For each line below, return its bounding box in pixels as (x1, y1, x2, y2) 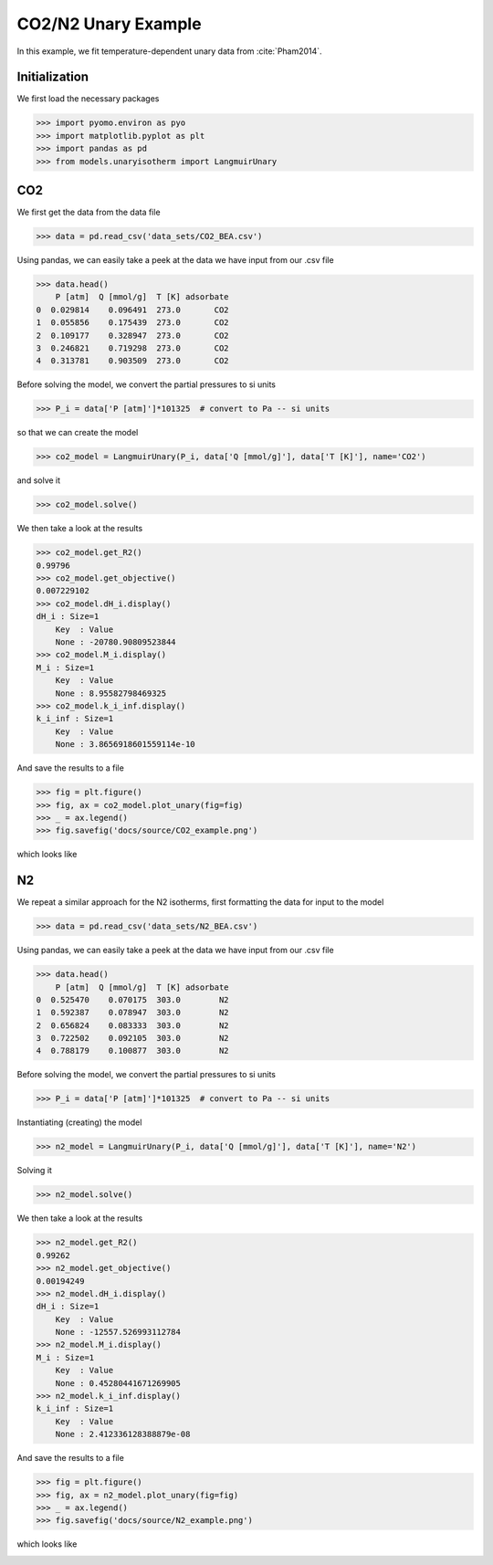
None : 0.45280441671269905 (55, 1378, 182, 1388)
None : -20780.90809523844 (55, 637, 177, 647)
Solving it (16, 1165, 52, 1176)
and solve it (16, 475, 61, 486)
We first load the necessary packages (16, 93, 160, 104)
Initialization (16, 69, 89, 85)
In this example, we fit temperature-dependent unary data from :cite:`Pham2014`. (16, 46, 323, 57)
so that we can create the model (16, 427, 139, 438)
